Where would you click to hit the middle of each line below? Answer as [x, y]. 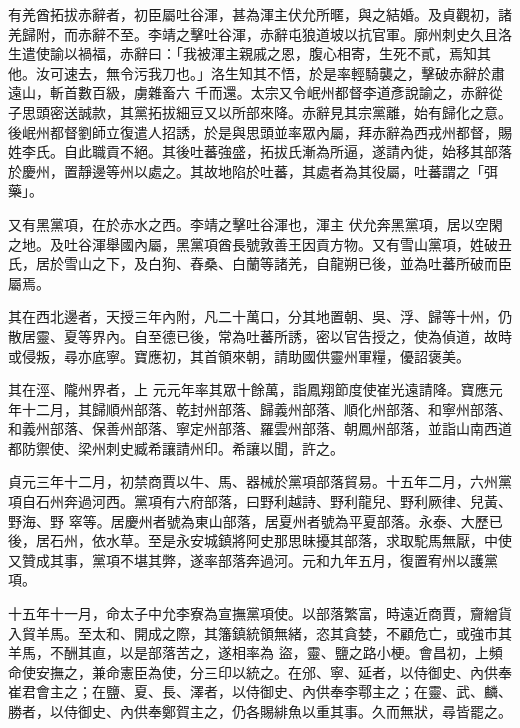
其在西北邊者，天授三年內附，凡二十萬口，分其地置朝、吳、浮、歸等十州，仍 [260, 316]
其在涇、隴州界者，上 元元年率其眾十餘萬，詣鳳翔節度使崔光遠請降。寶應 [248, 389]
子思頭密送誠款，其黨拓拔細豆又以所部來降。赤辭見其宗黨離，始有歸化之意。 [260, 111]
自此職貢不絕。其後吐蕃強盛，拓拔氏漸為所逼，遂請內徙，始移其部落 [287, 151]
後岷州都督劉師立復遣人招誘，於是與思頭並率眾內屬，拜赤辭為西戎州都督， [253, 131]
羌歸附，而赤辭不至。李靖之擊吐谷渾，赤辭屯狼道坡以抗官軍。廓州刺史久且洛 [260, 33]
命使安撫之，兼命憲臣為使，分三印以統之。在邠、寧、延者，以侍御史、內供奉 [260, 671]
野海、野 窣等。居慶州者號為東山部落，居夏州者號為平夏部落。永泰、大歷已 [255, 520]
